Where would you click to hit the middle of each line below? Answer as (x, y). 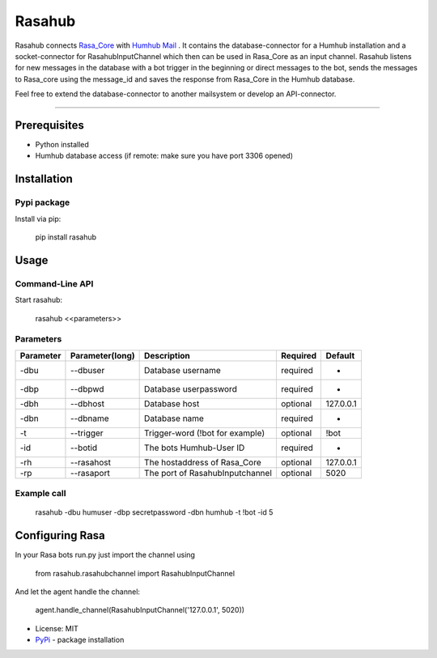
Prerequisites (49, 125)
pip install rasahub (66, 237)
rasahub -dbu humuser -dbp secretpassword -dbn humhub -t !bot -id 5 (154, 512)
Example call (40, 494)
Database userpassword (191, 388)
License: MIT (57, 628)
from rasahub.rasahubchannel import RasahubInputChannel (135, 573)
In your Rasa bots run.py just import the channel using (105, 555)
